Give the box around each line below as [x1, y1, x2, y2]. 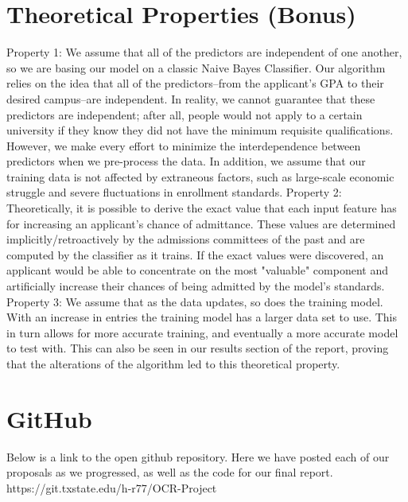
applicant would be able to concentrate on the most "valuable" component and [6, 262, 388, 278]
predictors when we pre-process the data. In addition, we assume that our [6, 153, 366, 169]
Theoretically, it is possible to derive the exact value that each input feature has [6, 200, 397, 216]
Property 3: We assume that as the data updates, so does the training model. [6, 293, 383, 309]
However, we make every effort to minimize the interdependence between [6, 137, 361, 154]
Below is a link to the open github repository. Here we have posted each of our [6, 448, 390, 465]
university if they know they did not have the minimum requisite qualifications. [6, 122, 394, 138]
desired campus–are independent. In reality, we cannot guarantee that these [6, 90, 375, 107]
